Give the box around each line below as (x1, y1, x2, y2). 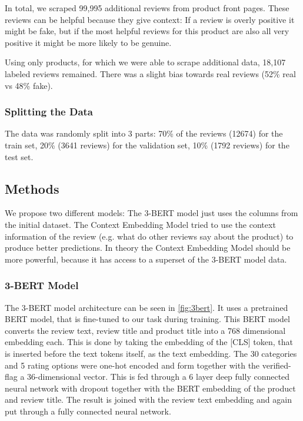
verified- (262, 359, 291, 371)
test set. (5, 150, 34, 163)
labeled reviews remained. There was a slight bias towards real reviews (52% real (5, 67, 296, 79)
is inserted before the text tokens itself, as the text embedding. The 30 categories (5, 347, 297, 359)
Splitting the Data (5, 104, 93, 119)
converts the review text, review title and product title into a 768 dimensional (5, 324, 286, 336)
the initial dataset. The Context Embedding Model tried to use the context (5, 218, 276, 230)
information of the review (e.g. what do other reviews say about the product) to (5, 230, 294, 242)
